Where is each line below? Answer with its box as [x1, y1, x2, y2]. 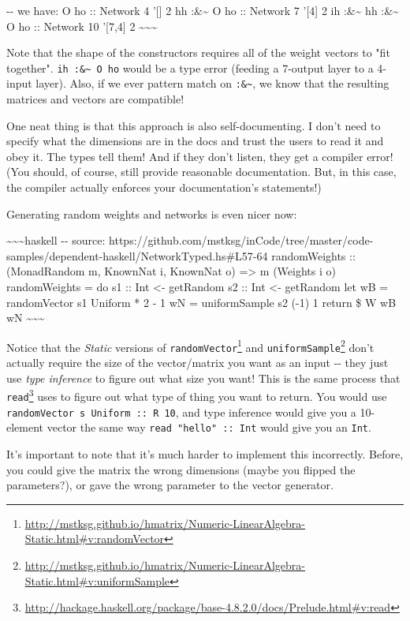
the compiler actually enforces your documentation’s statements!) [6, 179, 322, 196]
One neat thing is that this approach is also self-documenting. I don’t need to [6, 117, 381, 133]
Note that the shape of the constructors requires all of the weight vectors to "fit [6, 44, 390, 61]
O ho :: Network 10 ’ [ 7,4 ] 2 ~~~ [6, 17, 158, 34]
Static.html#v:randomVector [24, 530, 165, 547]
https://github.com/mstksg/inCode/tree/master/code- [109, 232, 374, 249]
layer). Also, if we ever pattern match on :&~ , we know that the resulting [35, 75, 389, 92]
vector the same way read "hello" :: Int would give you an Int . [47, 419, 371, 436]
